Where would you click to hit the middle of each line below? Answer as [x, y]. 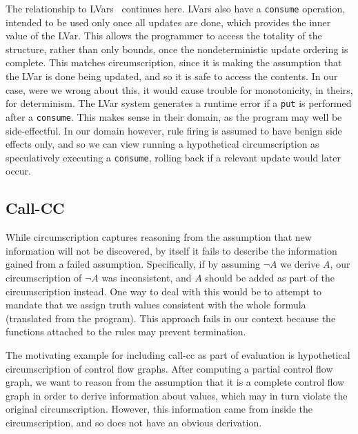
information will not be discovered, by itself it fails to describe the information [171, 250]
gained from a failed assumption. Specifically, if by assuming [133, 264]
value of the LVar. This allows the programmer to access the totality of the [164, 36]
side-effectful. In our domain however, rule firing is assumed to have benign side [174, 130]
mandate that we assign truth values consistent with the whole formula [156, 305]
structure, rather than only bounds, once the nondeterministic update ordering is [177, 49]
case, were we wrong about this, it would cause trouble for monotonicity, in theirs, [179, 89]
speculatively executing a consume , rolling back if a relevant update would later [173, 157]
